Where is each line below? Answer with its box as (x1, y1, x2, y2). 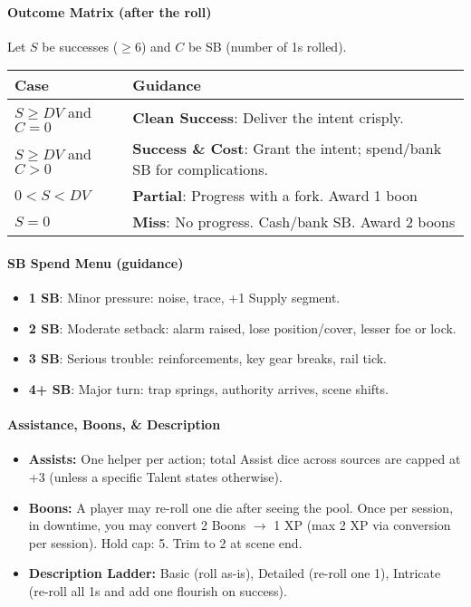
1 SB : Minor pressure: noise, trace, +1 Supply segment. (28, 288, 341, 307)
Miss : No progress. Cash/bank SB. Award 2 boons (132, 211, 456, 233)
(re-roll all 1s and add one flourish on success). (28, 581, 287, 600)
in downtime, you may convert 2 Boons (28, 515, 246, 535)
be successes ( (42, 36, 119, 55)
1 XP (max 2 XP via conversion (274, 515, 451, 535)
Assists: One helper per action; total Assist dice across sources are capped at (28, 449, 461, 468)
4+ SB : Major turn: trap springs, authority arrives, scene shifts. (28, 379, 389, 398)
